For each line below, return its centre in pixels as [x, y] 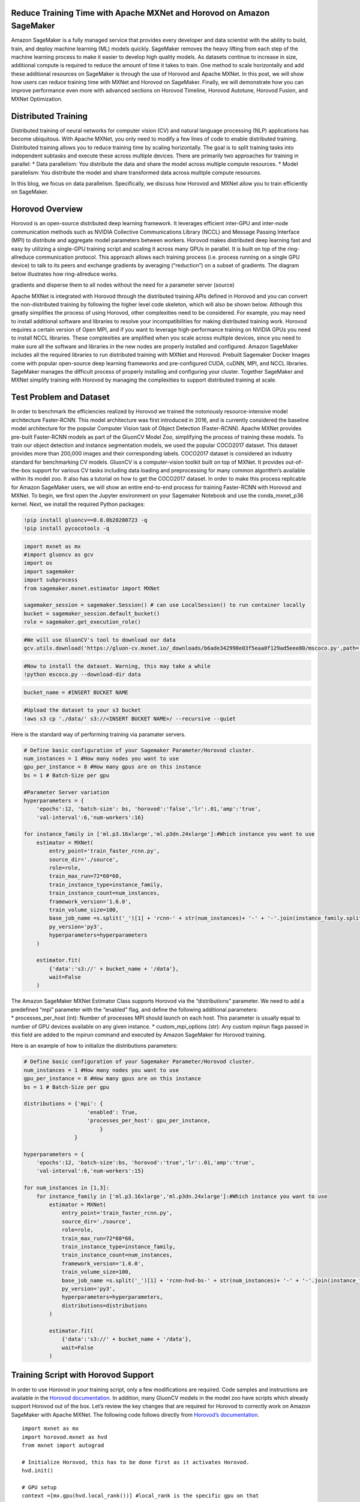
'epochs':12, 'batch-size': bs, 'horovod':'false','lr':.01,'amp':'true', [148, 809]
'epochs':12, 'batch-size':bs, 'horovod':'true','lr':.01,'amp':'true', [145, 1163]
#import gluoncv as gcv [59, 555]
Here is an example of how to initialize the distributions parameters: [94, 1046]
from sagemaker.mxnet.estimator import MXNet [92, 588]
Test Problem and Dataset [61, 397]
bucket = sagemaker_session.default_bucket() [92, 613]
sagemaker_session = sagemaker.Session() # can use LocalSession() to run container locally [164, 605]
